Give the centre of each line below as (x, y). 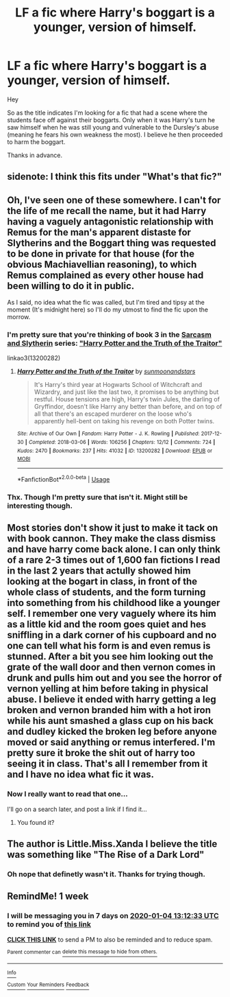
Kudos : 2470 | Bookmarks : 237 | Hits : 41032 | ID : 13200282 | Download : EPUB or (115, 451)
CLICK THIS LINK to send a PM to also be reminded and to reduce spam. (110, 939)
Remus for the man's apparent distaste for (99, 232)
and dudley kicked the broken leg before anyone (112, 732)
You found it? (36, 822)
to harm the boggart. (36, 141)
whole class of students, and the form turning (106, 593)
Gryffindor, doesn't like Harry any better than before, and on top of (128, 407)
